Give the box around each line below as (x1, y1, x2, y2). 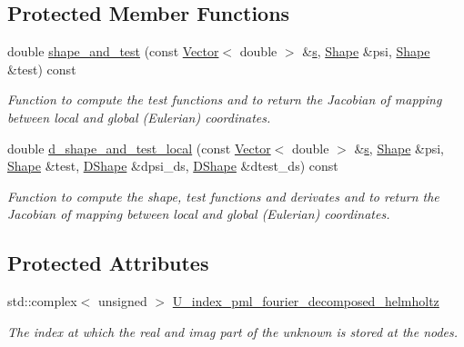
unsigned (98, 292, 147, 311)
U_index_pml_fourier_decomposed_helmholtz (172, 292, 439, 311)
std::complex (7, 292, 77, 311)
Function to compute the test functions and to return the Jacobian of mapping (7, 90, 442, 109)
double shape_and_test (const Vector (7, 42, 219, 61)
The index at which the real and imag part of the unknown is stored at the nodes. (7, 322, 459, 341)
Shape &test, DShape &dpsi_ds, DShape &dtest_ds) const (7, 156, 338, 175)
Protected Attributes (7, 249, 209, 277)
